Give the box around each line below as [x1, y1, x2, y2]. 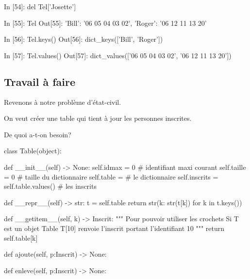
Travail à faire [4, 74, 75, 89]
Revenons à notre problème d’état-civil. [4, 97, 121, 107]
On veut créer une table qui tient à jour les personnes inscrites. [4, 113, 192, 123]
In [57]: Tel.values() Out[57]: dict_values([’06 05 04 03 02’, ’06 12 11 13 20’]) [4, 50, 232, 60]
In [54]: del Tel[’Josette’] [4, 1, 76, 11]
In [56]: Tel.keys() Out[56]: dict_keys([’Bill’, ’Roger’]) [4, 34, 163, 44]
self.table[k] [4, 232, 38, 243]
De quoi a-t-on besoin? [4, 129, 71, 139]
